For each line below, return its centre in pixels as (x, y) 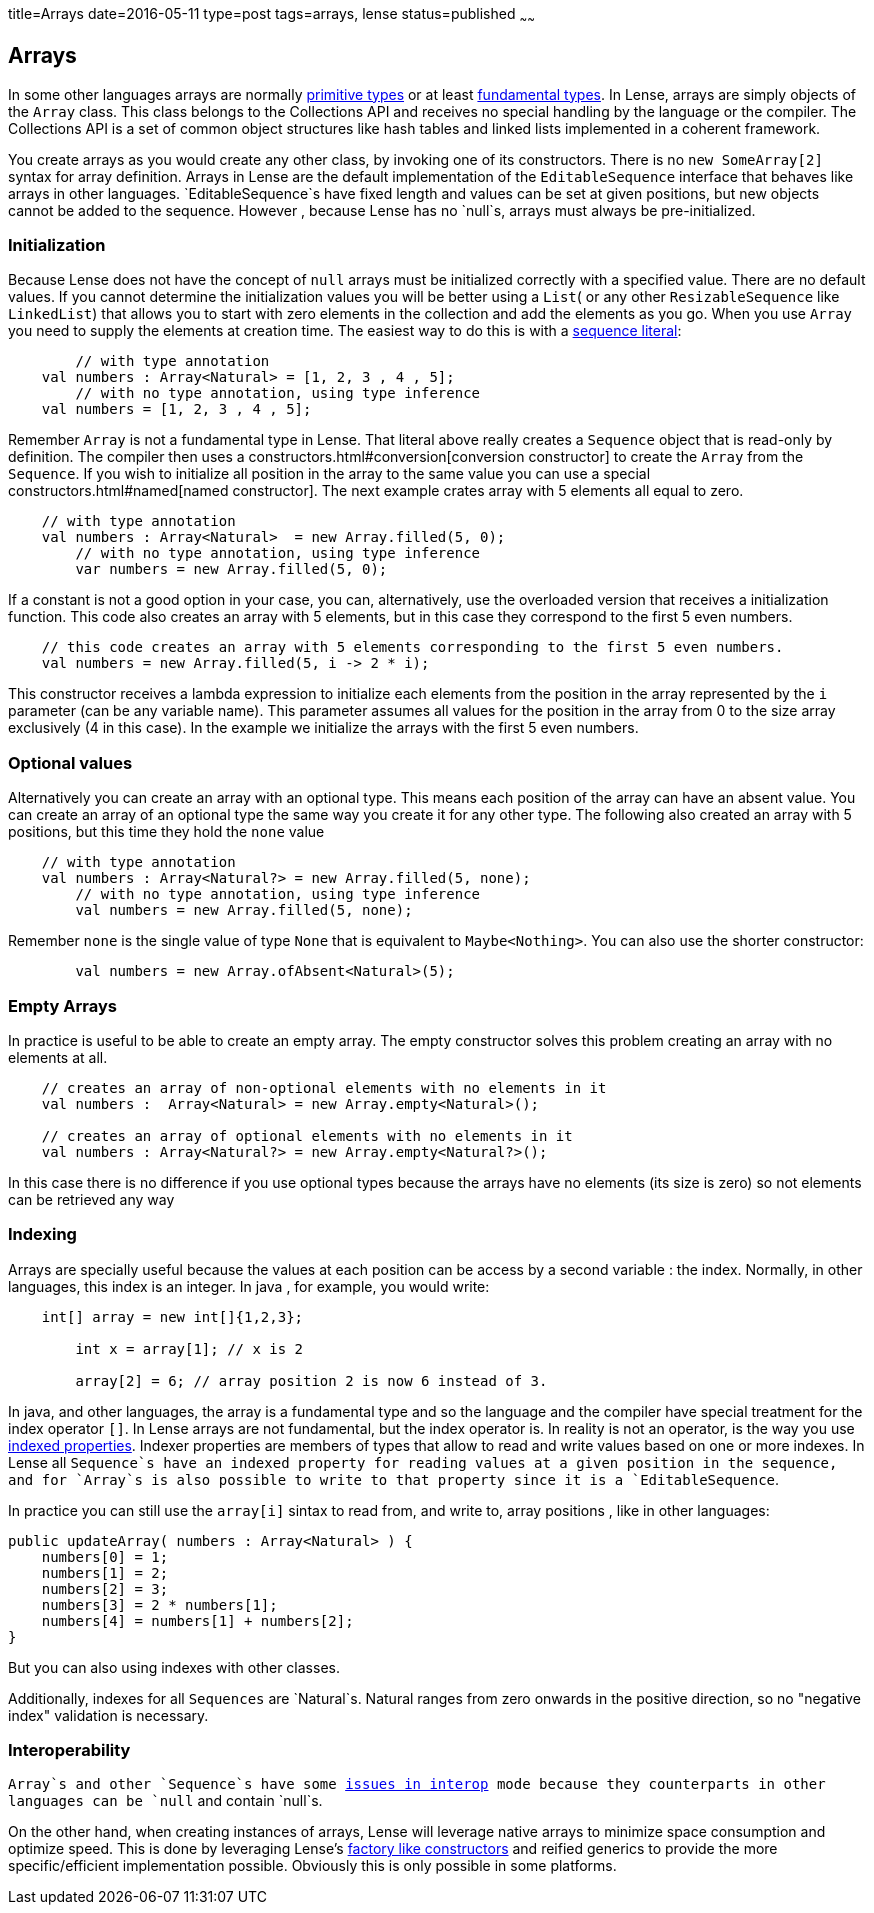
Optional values (70, 762)
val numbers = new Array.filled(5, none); (244, 910)
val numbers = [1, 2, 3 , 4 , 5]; (176, 409)
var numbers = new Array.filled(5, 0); (231, 569)
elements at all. (58, 1057)
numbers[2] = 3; (105, 1588)
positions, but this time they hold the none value (166, 832)
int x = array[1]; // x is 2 (189, 1348)
